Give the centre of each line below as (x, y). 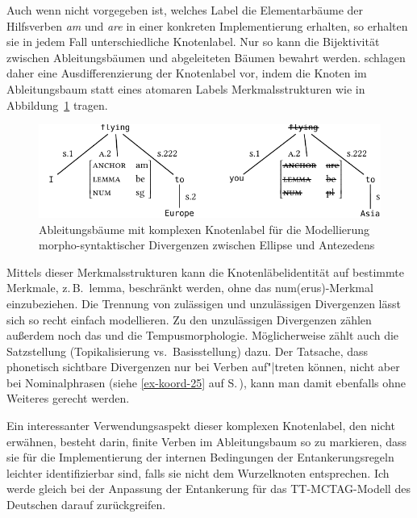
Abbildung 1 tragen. (57, 104)
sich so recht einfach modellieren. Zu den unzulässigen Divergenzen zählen (189, 319)
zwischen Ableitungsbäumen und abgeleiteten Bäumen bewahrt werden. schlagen (206, 57)
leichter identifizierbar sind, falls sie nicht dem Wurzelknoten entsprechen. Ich (198, 472)
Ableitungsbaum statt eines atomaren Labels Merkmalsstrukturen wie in (186, 88)
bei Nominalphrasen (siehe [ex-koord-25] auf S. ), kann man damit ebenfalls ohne (206, 382)
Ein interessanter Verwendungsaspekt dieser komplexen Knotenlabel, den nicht (201, 426)
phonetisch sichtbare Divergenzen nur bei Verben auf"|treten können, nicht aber (203, 367)
